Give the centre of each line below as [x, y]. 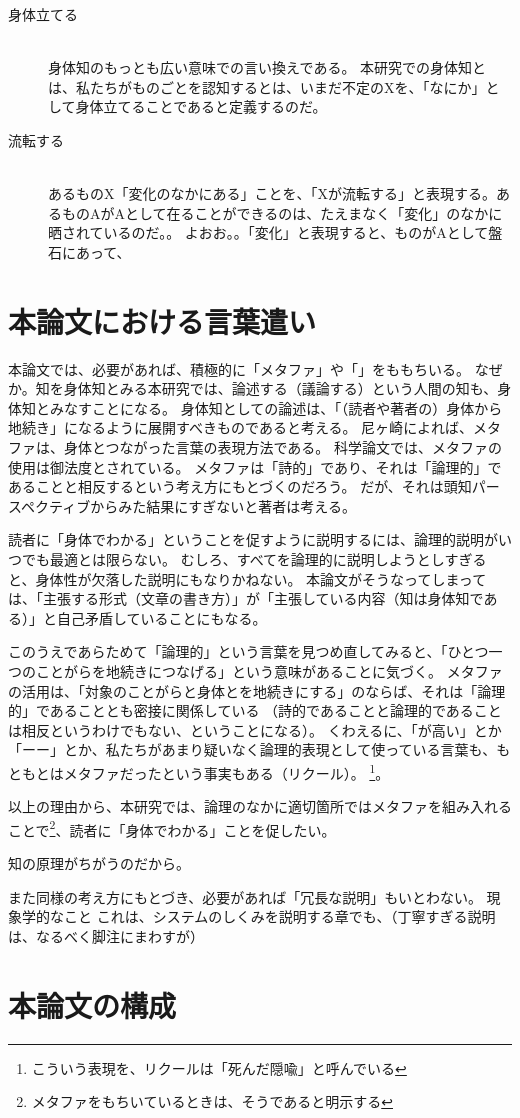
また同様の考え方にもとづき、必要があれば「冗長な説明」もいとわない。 [245, 896]
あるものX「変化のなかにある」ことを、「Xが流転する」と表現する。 [272, 193]
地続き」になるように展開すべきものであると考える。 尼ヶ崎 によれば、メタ [255, 427]
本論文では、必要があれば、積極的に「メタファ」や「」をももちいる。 [239, 368]
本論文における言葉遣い [162, 320]
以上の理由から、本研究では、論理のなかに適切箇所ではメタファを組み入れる [260, 806]
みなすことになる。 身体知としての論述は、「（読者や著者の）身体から [276, 407]
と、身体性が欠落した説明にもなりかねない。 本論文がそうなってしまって [247, 578]
